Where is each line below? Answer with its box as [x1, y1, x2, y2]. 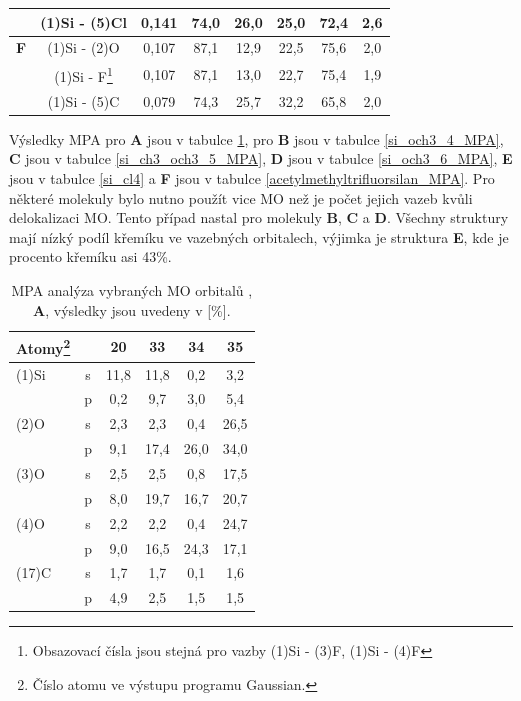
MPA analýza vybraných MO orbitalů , [11, 279, 253, 300]
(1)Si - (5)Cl [40, 11, 127, 32]
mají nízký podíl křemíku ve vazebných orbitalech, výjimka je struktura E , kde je [9, 226, 509, 247]
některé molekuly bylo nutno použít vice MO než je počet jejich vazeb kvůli [9, 187, 473, 208]
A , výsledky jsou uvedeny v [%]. [33, 299, 231, 320]
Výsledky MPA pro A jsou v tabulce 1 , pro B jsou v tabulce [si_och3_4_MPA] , [9, 128, 504, 149]
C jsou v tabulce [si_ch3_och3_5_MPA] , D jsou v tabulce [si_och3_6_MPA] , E [9, 148, 513, 169]
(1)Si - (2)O [47, 37, 120, 58]
